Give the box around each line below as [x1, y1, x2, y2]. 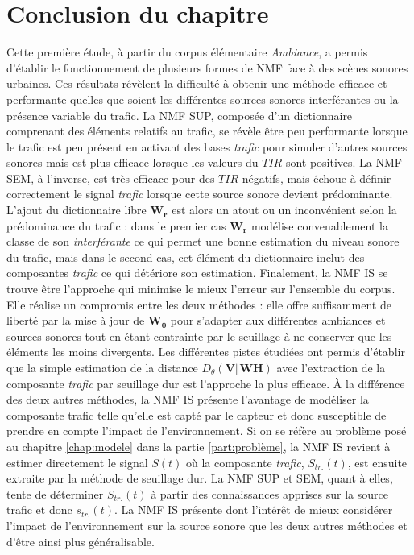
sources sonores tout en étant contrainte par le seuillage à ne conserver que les [6, 327, 392, 344]
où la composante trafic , [186, 454, 304, 470]
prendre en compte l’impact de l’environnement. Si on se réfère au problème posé [6, 422, 407, 439]
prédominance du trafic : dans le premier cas [6, 217, 226, 234]
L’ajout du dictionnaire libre [6, 201, 147, 218]
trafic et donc [6, 501, 72, 518]
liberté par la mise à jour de [6, 312, 145, 329]
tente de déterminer [6, 485, 104, 502]
